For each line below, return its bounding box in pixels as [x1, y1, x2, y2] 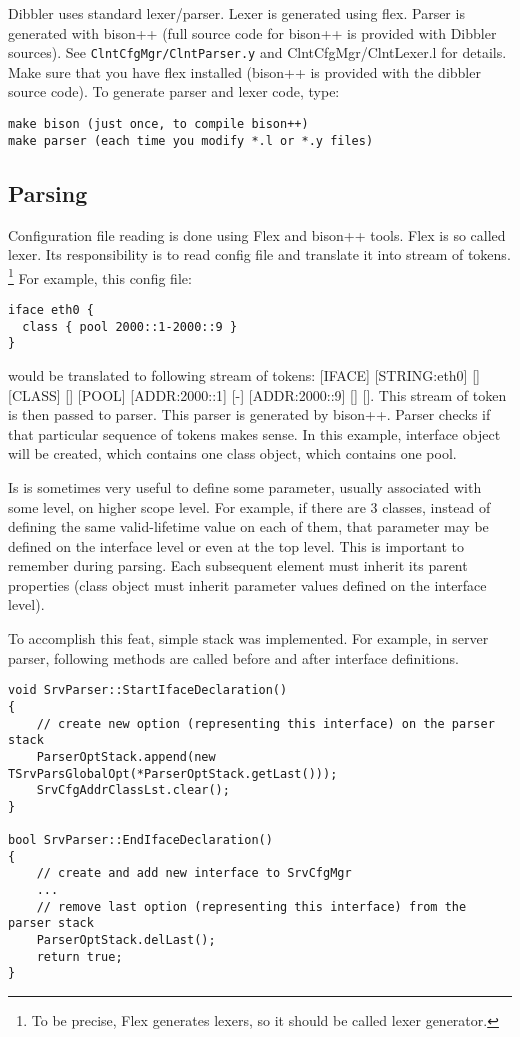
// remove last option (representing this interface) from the [36, 899, 467, 914]
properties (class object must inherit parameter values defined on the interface [8, 574, 487, 595]
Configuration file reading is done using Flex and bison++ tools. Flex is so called [8, 224, 506, 245]
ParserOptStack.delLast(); [36, 933, 216, 948]
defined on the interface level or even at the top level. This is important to [8, 535, 465, 556]
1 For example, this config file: [8, 264, 192, 288]
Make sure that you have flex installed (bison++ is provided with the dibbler [8, 61, 481, 82]
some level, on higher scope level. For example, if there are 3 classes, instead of [8, 496, 491, 517]
